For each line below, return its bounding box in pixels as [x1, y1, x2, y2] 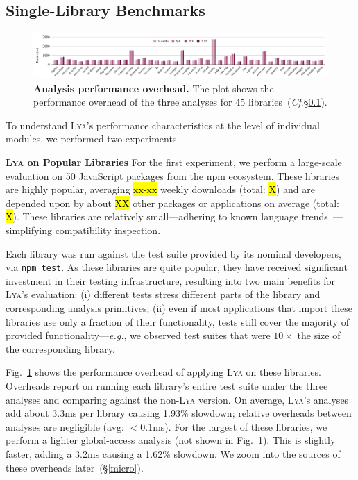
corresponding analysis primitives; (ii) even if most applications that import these [6, 301, 353, 315]
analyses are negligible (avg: [6, 419, 124, 433]
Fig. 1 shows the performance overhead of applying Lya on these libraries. [6, 365, 321, 379]
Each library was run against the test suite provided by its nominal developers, [6, 246, 341, 260]
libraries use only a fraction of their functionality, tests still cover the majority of [6, 314, 349, 329]
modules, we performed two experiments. [6, 131, 180, 146]
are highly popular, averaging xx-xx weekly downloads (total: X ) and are [6, 182, 315, 197]
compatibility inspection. [55, 223, 161, 238]
